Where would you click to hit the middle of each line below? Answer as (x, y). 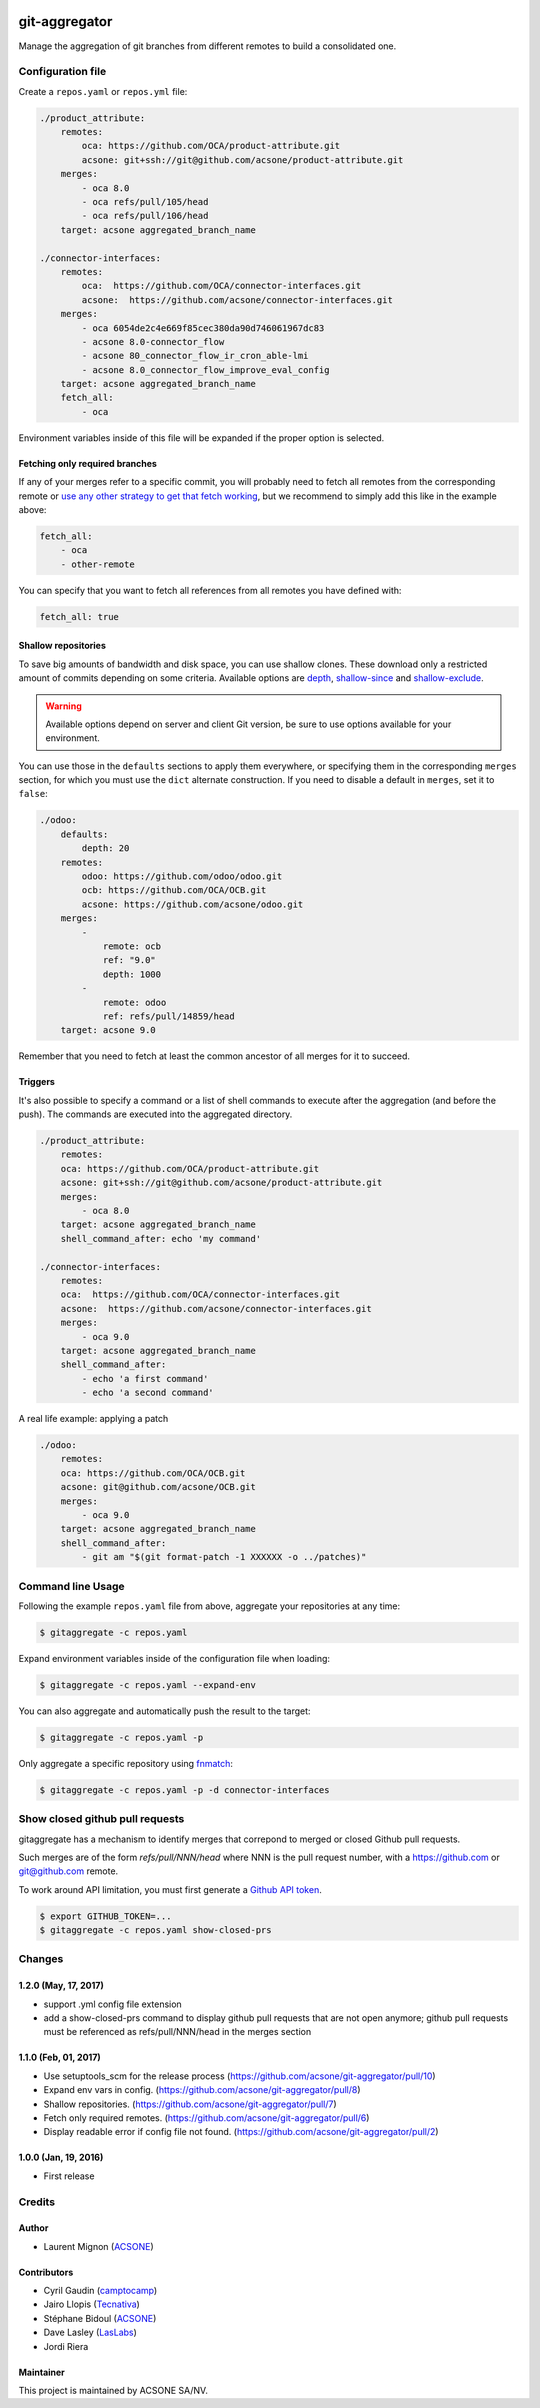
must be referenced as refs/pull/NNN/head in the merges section (177, 2032)
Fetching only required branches (87, 463)
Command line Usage (71, 1586)
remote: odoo (134, 1002)
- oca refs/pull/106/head (145, 216)
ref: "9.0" (129, 960)
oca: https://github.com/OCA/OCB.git (153, 1473)
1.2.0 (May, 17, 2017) (61, 1986)
